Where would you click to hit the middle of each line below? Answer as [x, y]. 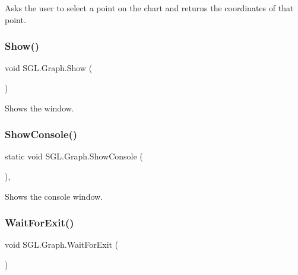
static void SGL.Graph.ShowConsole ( [74, 156]
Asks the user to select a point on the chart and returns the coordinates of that [149, 8]
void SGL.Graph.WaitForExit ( [62, 244]
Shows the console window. [54, 196]
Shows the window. [39, 108]
